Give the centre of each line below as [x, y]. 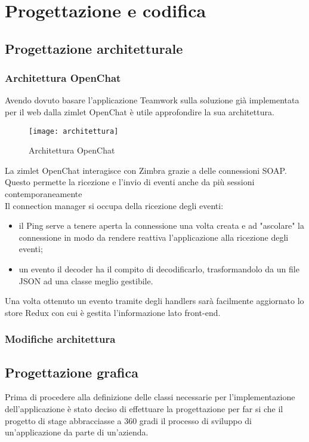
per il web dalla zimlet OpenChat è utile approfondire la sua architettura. [140, 111]
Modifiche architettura [60, 339]
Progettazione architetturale [94, 48]
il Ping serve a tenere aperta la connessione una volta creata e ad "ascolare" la [161, 225]
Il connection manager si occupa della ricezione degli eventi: [114, 205]
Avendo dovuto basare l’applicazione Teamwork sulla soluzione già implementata [152, 100]
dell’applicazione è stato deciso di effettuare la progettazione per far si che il [144, 408]
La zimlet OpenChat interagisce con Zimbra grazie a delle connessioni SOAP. [146, 170]
